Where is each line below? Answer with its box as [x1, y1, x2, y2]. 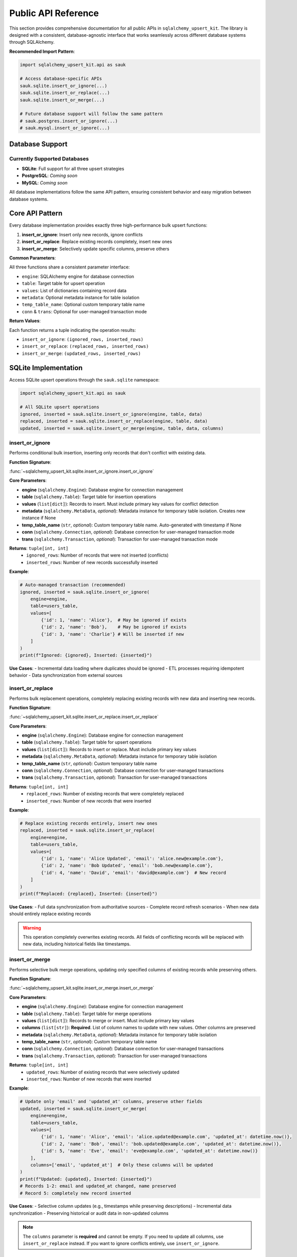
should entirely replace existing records [9, 911, 91, 917]
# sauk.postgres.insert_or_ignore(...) [20, 118, 118, 124]
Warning [23, 925, 41, 931]
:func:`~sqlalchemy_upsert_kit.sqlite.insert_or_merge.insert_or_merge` [9, 985, 155, 991]
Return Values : [9, 318, 41, 324]
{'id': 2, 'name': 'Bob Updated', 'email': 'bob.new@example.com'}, [41, 863, 213, 868]
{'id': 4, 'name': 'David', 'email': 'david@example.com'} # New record [41, 870, 227, 875]
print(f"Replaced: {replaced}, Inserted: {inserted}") [20, 890, 158, 896]
